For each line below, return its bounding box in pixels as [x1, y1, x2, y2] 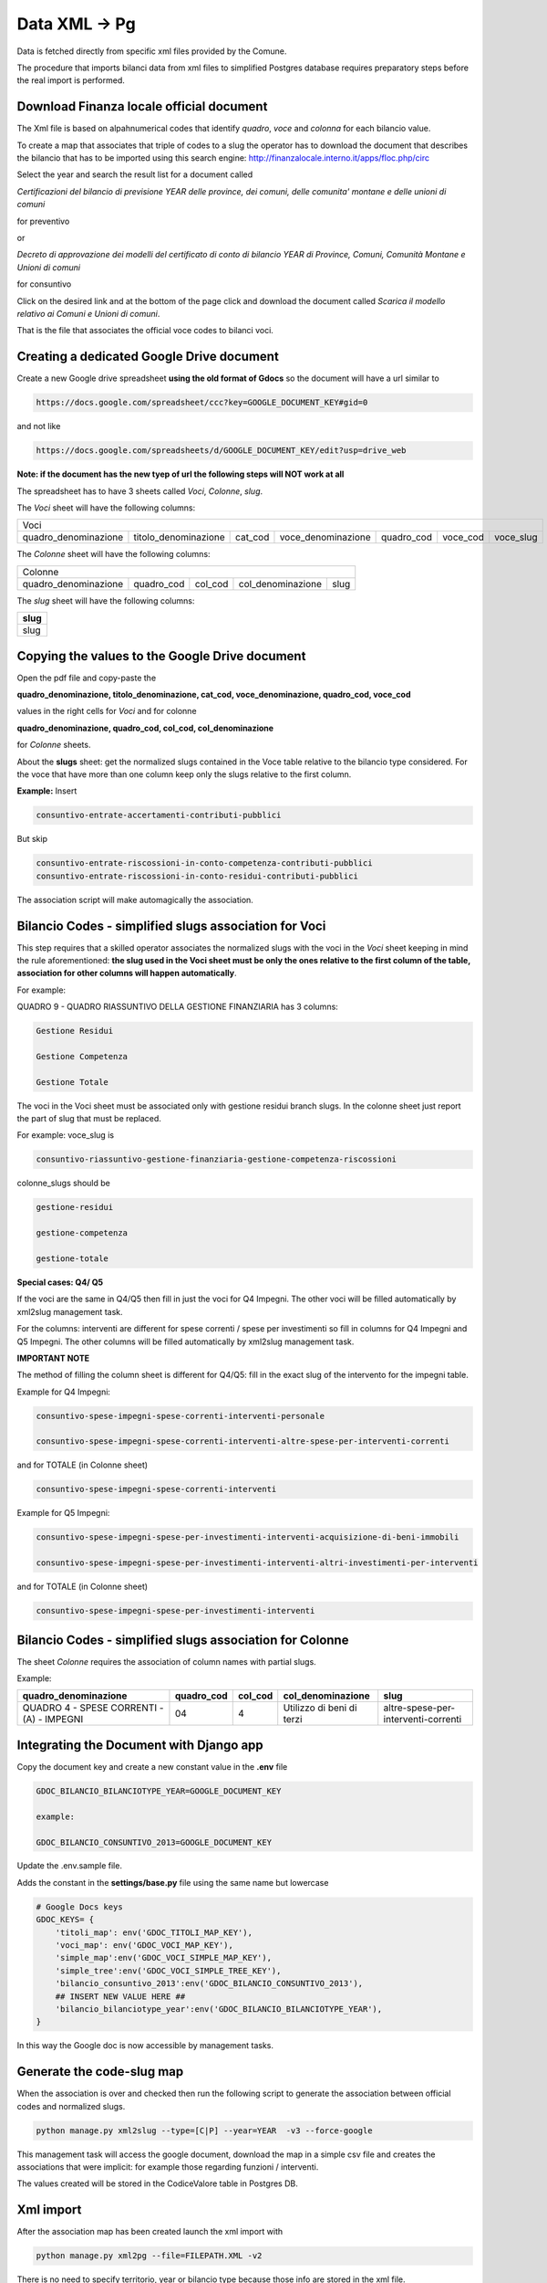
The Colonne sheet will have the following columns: [16, 549, 211, 560]
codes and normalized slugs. [16, 2100, 126, 2111]
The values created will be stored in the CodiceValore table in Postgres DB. [16, 2178, 298, 2189]
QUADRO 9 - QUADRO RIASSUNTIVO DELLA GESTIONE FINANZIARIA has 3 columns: [16, 1001, 339, 1013]
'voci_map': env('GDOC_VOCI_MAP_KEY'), [55, 1941, 234, 1951]
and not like [16, 421, 61, 432]
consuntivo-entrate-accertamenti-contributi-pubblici [36, 810, 282, 821]
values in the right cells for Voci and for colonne [16, 706, 197, 717]
